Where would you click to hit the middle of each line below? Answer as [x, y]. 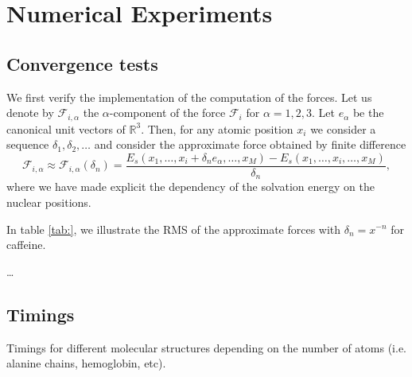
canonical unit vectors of [66, 128]
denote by [30, 113]
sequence [28, 144]
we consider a [343, 128]
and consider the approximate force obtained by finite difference [250, 144]
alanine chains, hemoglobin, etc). [86, 363]
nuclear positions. [49, 202]
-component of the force [167, 113]
